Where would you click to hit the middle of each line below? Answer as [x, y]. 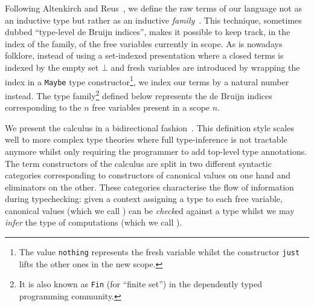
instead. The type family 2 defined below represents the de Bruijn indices [139, 94]
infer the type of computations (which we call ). [94, 222]
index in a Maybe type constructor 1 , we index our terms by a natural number [147, 80]
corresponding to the [43, 107]
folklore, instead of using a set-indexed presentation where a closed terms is [144, 55]
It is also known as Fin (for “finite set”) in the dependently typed [140, 284]
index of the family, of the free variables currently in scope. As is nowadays [144, 43]
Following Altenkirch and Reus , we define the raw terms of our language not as [153, 8]
